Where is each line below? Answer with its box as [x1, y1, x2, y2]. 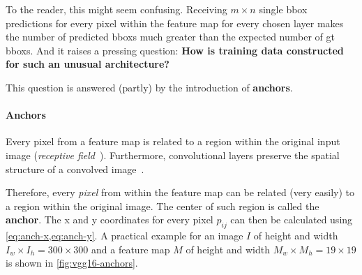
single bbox [259, 2, 308, 16]
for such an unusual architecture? [6, 57, 169, 71]
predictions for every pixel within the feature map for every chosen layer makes [6, 15, 344, 30]
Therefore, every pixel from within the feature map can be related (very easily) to [6, 185, 355, 200]
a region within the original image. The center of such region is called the [6, 198, 319, 213]
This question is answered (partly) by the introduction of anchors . [6, 80, 293, 94]
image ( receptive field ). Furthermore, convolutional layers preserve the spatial [6, 147, 340, 162]
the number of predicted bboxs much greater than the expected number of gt [6, 29, 335, 44]
